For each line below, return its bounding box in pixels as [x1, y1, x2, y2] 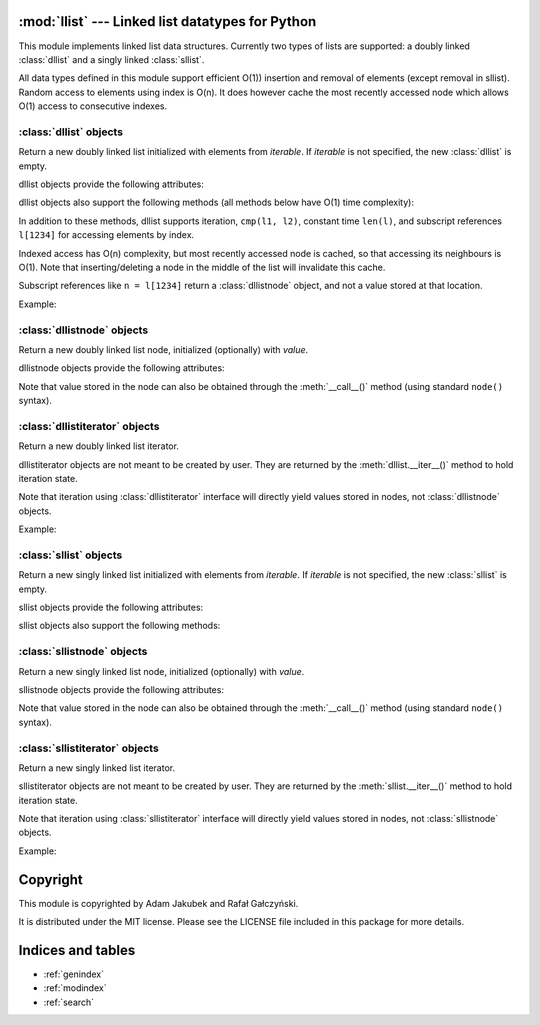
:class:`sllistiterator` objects [18, 741, 159, 755]
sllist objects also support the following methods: [18, 620, 221, 632]
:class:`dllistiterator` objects [18, 419, 160, 433]
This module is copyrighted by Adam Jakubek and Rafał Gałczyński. [18, 897, 299, 909]
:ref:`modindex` [43, 982, 107, 994]
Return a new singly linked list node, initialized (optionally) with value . [18, 665, 305, 677]
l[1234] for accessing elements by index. [18, 229, 195, 241]
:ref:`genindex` [43, 968, 105, 980]
